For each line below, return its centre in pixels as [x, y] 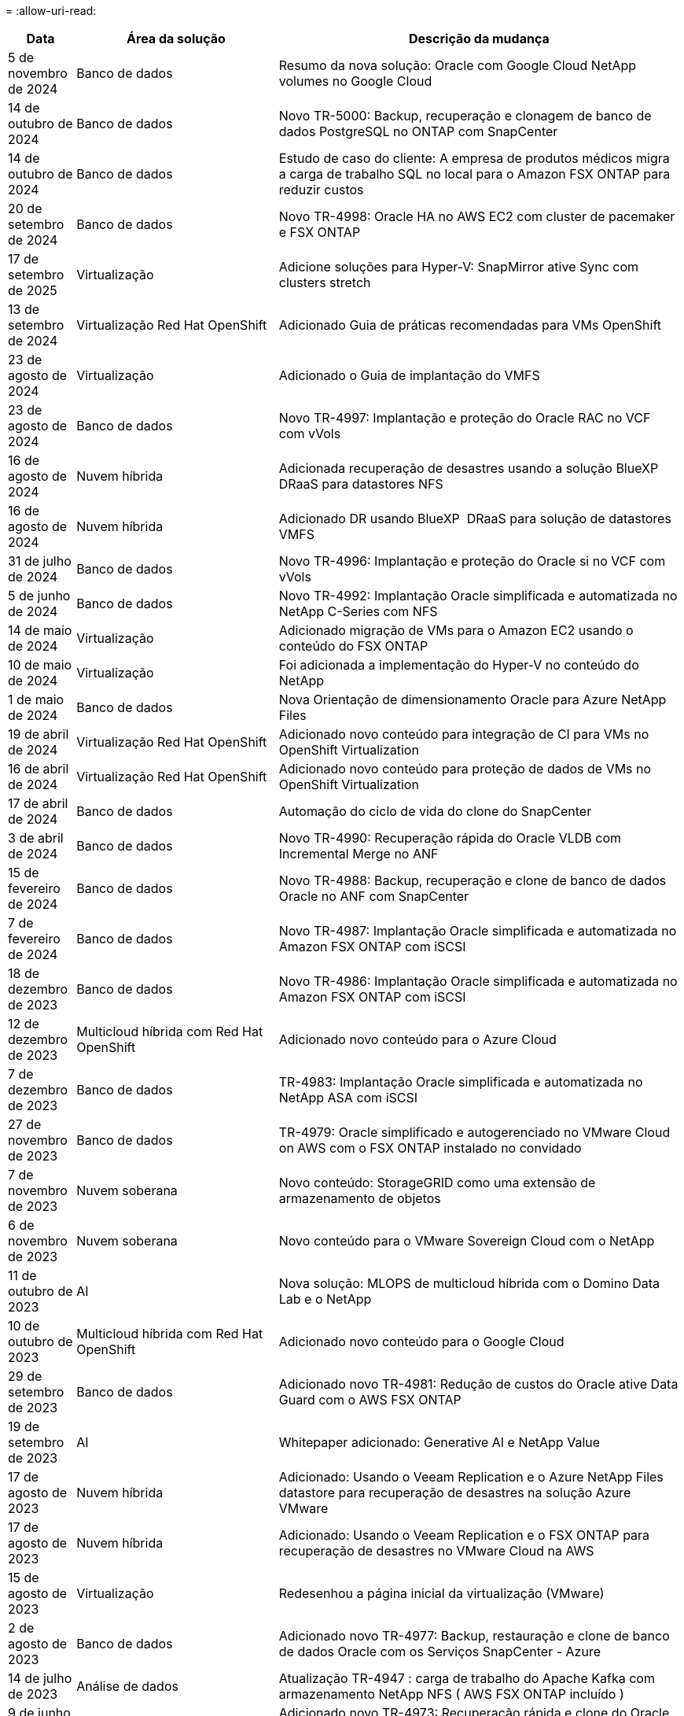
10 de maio [40, 665]
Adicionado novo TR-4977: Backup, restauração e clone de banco [474, 1636]
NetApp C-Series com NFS [358, 611]
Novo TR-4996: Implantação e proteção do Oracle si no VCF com [472, 561]
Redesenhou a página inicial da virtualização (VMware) [441, 1593]
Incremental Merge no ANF [359, 854]
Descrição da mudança [479, 39]
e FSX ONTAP [320, 232]
